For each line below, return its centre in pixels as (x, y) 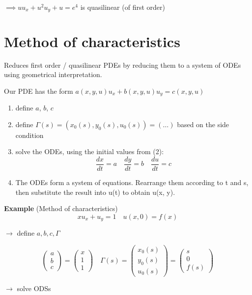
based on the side (203, 124)
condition (29, 135)
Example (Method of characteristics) (61, 208)
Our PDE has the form (39, 91)
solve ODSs (34, 288)
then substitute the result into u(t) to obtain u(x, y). (95, 192)
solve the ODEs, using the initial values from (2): (90, 151)
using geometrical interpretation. (53, 74)
